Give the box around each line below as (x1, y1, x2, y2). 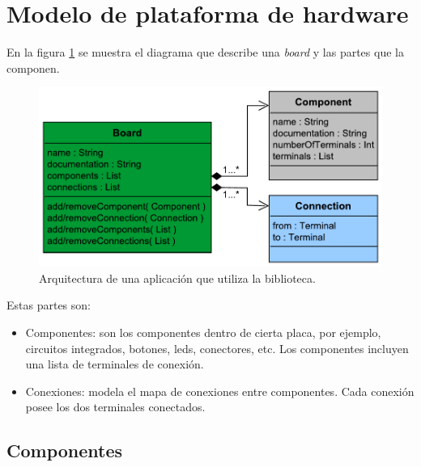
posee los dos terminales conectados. (25, 398, 206, 415)
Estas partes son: (6, 297, 91, 313)
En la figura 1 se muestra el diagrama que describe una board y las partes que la (6, 44, 404, 61)
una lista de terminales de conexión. (25, 356, 204, 372)
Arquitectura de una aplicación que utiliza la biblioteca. (39, 269, 316, 286)
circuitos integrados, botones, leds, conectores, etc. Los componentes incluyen (25, 339, 409, 356)
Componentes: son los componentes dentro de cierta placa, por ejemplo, (25, 324, 381, 341)
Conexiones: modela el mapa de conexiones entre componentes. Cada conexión (25, 382, 415, 399)
